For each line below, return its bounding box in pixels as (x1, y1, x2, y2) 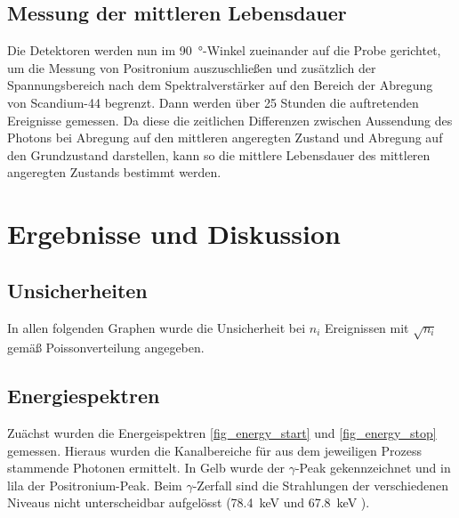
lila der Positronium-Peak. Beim (7, 475, 182, 494)
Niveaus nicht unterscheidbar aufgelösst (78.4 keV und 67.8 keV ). (7, 493, 370, 512)
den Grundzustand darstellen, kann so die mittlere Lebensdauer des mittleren (7, 145, 431, 164)
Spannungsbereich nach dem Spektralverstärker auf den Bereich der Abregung (7, 76, 433, 94)
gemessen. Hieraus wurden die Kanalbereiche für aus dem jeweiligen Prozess (7, 441, 422, 459)
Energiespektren (7, 382, 160, 409)
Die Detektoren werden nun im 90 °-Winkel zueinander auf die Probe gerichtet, (7, 41, 441, 60)
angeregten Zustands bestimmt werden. (7, 163, 221, 182)
